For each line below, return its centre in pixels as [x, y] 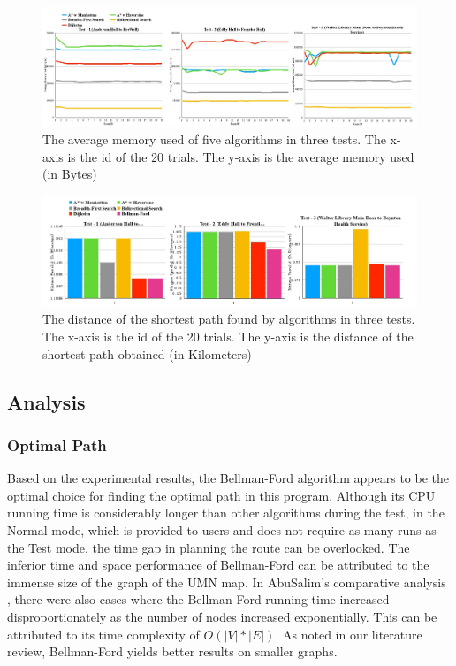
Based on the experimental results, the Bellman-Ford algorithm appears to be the [228, 478]
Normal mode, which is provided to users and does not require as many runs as [222, 530]
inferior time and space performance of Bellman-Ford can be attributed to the [218, 565]
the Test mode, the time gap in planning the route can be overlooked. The [209, 547]
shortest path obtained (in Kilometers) [147, 353]
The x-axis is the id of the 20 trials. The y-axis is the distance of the [228, 337]
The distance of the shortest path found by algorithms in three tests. [229, 319]
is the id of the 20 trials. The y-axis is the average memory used [241, 156]
